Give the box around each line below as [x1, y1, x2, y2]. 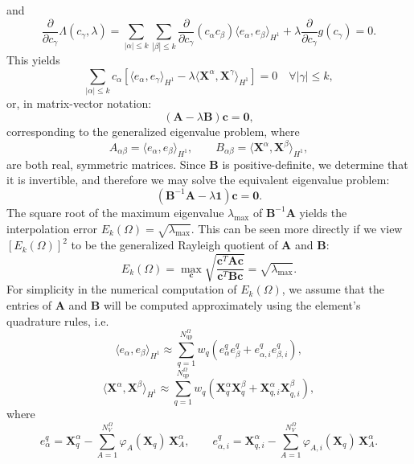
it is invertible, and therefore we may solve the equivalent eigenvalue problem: [6, 171, 390, 188]
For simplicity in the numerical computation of [6, 281, 237, 298]
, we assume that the [281, 281, 385, 298]
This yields [6, 51, 60, 68]
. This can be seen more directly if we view [191, 220, 403, 236]
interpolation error [6, 220, 97, 236]
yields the [299, 203, 347, 220]
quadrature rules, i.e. [6, 312, 109, 329]
